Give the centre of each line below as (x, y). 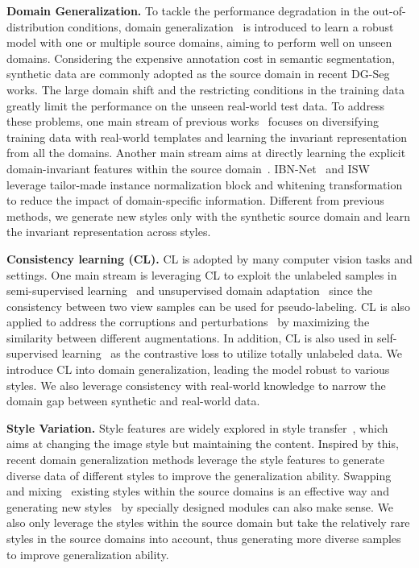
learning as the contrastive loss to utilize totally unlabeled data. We (232, 353)
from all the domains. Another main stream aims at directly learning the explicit (206, 153)
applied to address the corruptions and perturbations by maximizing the (188, 322)
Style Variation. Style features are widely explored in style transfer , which (197, 427)
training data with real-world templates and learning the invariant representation (207, 137)
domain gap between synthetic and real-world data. (133, 401)
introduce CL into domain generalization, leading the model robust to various (198, 369)
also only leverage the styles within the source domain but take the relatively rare (208, 522)
